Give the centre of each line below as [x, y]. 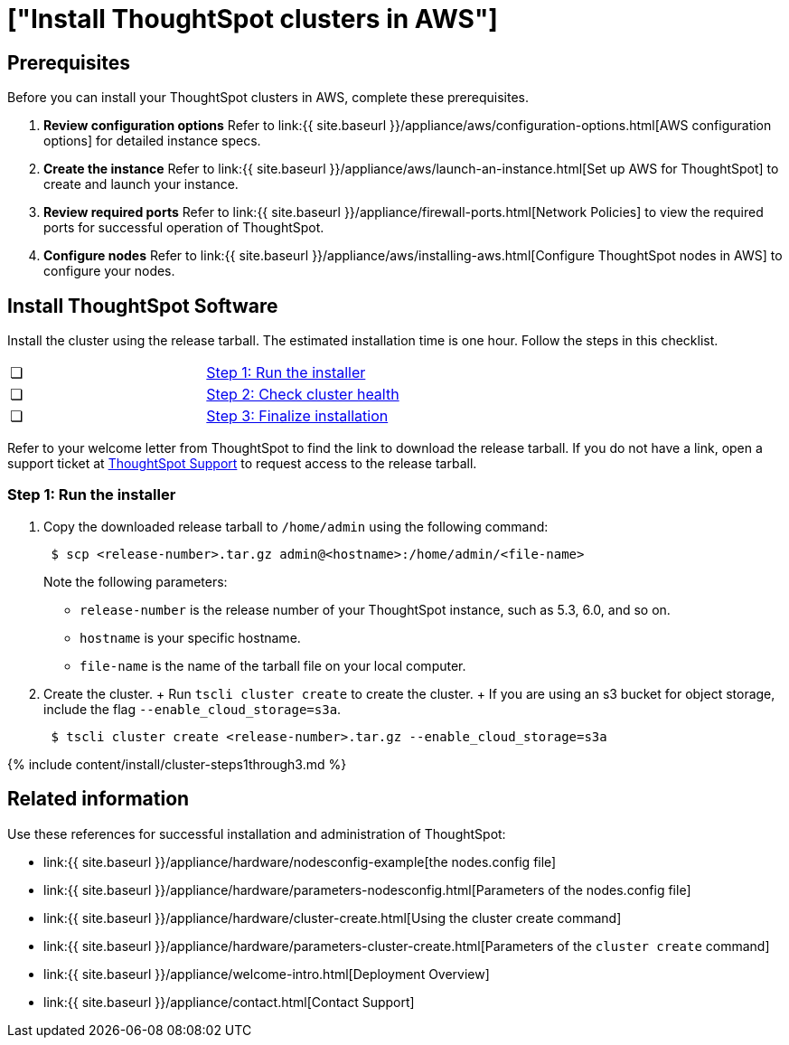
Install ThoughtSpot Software [143, 306]
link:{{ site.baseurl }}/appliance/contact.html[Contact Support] [229, 1002]
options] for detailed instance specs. [152, 141]
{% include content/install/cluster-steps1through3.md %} [177, 764]
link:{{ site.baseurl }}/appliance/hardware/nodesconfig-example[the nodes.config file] [300, 861]
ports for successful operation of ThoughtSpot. [184, 228]
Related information [99, 799]
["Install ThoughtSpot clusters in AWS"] [253, 19]
